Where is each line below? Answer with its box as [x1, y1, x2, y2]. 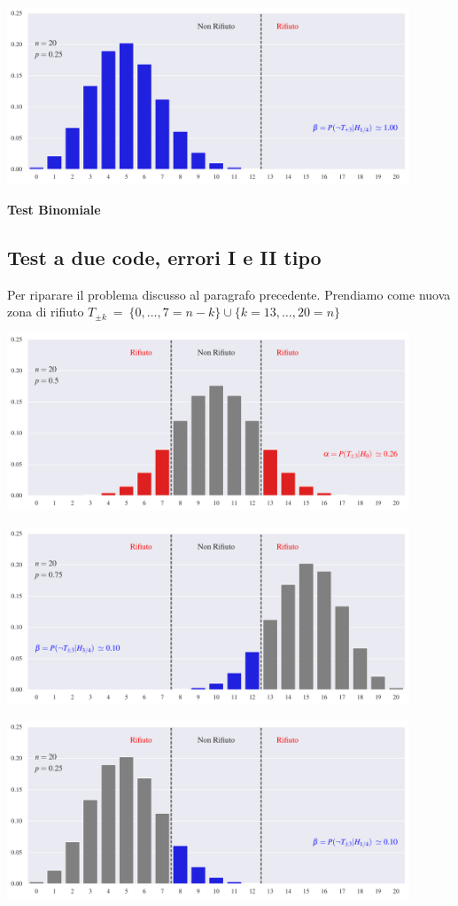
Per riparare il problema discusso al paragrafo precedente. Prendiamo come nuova [7, 285, 451, 303]
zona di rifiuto [7, 302, 84, 321]
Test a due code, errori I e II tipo [7, 243, 322, 270]
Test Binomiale [7, 199, 101, 218]
